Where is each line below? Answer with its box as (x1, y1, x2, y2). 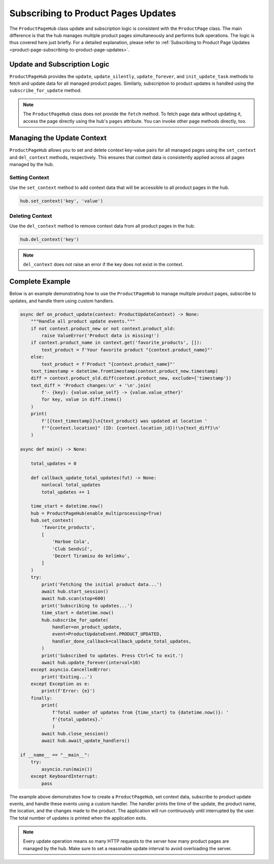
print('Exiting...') (41, 674, 93, 680)
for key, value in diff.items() (41, 397, 122, 402)
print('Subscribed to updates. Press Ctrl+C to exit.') (41, 653, 184, 658)
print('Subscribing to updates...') (41, 602, 133, 609)
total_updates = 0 (30, 460, 77, 466)
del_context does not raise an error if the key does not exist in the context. (23, 262, 184, 268)
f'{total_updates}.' (52, 717, 104, 722)
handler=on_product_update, (52, 624, 122, 630)
